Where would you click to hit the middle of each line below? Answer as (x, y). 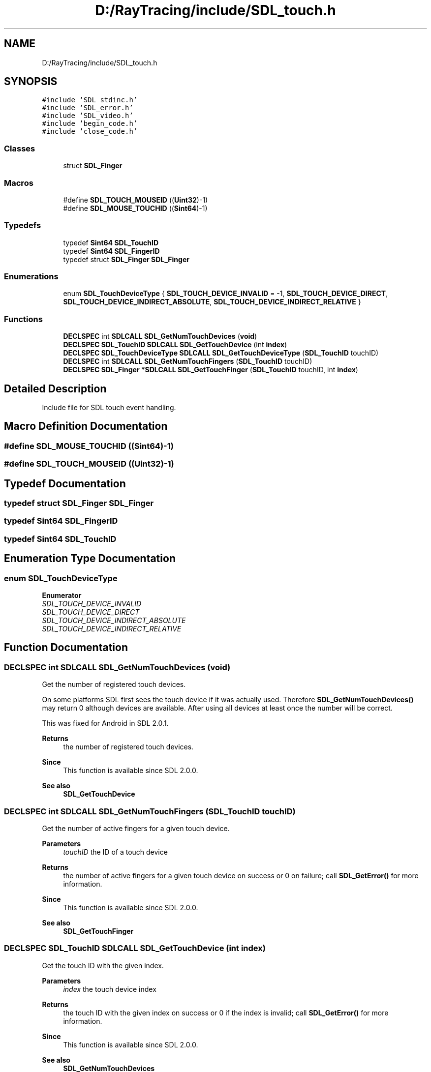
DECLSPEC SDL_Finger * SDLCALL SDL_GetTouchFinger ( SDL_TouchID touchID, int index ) (211, 370)
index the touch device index (110, 989)
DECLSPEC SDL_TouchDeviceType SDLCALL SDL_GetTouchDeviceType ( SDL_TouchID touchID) (221, 353)
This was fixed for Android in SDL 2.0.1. (105, 723)
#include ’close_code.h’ (90, 132)
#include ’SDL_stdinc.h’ (90, 100)
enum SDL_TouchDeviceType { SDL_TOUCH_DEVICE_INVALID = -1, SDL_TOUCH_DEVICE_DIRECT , (226, 294)
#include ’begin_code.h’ (90, 124)
